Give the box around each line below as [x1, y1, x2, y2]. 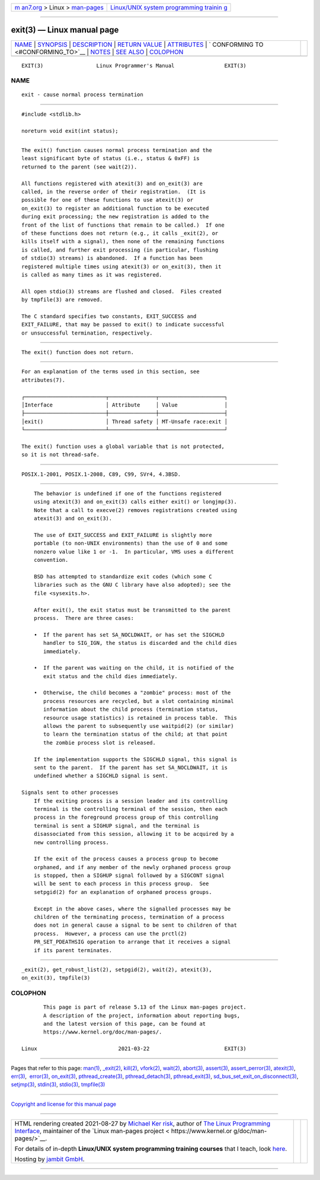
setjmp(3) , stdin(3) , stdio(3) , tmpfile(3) [11, 1081, 105, 1088]
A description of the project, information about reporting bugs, [43, 1012, 241, 1019]
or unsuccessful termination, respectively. [21, 329, 153, 336]
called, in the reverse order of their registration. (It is [21, 188, 206, 195]
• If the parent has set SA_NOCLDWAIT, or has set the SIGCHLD [33, 631, 225, 638]
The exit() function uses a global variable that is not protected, [21, 443, 225, 450]
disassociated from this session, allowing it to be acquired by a [33, 831, 234, 838]
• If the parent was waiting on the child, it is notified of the [33, 664, 234, 672]
